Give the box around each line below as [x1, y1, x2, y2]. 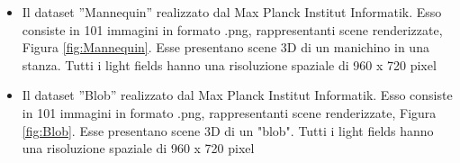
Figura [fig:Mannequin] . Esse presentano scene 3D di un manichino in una [22, 38, 429, 57]
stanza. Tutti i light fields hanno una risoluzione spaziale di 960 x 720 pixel [22, 55, 437, 74]
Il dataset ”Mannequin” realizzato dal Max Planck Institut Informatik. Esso [22, 3, 442, 21]
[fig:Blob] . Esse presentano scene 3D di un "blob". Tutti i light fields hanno [22, 121, 434, 140]
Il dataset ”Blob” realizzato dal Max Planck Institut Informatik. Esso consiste [22, 86, 453, 104]
